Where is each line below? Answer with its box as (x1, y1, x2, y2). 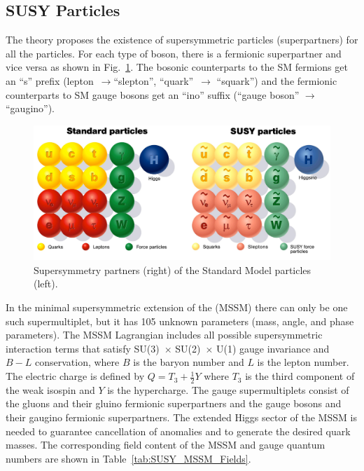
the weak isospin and (6, 382, 95, 397)
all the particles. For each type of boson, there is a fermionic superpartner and (6, 46, 342, 60)
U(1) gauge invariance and (216, 341, 330, 355)
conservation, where (34, 355, 120, 369)
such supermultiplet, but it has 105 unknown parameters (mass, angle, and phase (6, 313, 354, 328)
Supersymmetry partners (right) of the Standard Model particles (34, 262, 311, 277)
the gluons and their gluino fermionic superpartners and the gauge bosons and (6, 396, 342, 411)
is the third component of (245, 369, 355, 383)
